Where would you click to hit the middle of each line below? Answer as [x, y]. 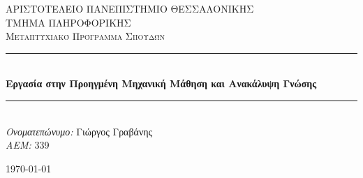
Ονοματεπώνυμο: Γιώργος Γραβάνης [79, 131]
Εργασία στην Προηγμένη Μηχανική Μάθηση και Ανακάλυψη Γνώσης [161, 83]
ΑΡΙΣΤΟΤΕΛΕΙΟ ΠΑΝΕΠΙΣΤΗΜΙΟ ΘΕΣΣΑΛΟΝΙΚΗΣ [130, 8]
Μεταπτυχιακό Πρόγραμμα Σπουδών [86, 36]
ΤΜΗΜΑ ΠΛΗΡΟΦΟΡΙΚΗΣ [68, 22]
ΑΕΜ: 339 [28, 145]
